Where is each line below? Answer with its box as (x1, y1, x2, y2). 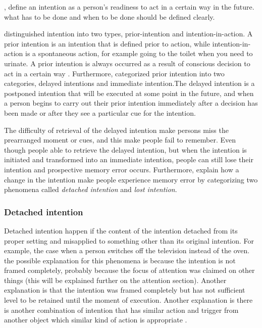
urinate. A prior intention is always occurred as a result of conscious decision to (4, 58, 250, 68)
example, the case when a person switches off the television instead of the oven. (4, 245, 250, 256)
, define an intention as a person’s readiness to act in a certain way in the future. (4, 2, 254, 12)
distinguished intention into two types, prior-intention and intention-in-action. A (4, 28, 253, 39)
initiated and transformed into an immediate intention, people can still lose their (4, 154, 253, 165)
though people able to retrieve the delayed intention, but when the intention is (4, 144, 247, 155)
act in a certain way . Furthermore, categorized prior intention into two (4, 68, 225, 78)
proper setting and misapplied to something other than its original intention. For (4, 235, 254, 246)
